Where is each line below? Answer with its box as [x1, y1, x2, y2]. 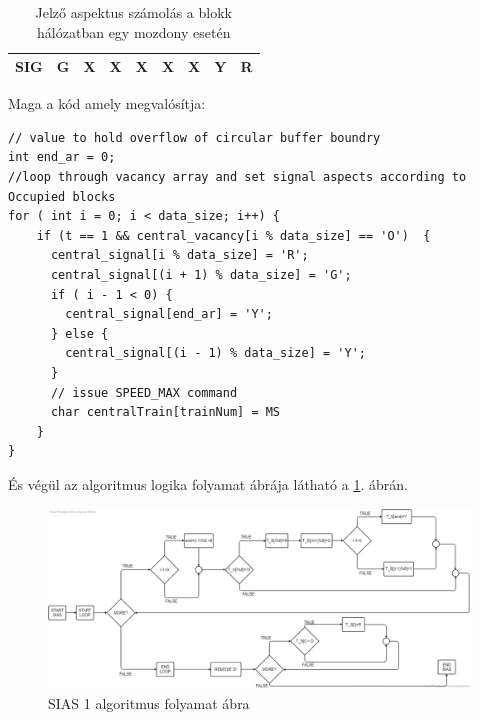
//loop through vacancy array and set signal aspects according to [8, 170, 467, 185]
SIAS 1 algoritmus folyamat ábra [48, 692, 250, 713]
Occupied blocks [8, 189, 116, 204]
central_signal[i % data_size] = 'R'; [50, 248, 309, 263]
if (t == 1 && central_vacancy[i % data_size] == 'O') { [36, 228, 431, 243]
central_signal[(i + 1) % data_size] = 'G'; [50, 268, 352, 283]
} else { [50, 326, 109, 341]
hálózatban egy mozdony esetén [37, 21, 231, 42]
